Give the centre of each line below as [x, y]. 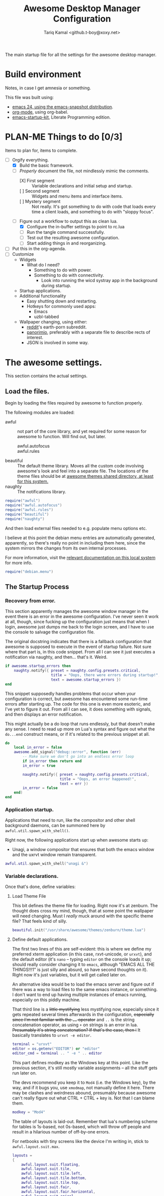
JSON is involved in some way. [58, 343]
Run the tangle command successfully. [66, 232]
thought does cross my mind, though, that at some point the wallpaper [83, 911]
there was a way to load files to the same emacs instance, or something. [85, 990]
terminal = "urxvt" [32, 1044]
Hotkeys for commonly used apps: [61, 306]
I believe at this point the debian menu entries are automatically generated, [80, 538]
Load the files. [27, 391]
